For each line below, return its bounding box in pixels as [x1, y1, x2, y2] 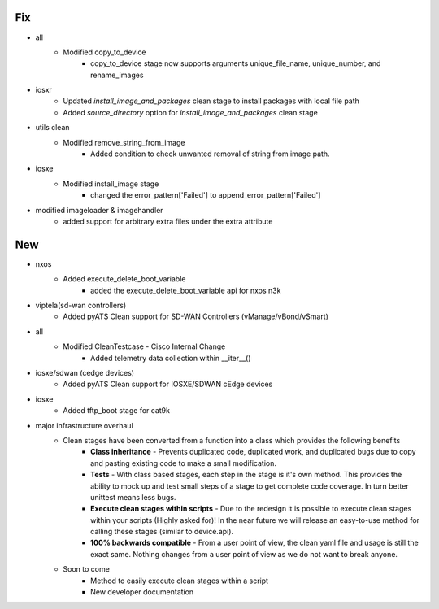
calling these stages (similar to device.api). [90, 527, 234, 537]
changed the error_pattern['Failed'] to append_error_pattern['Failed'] [90, 190, 321, 200]
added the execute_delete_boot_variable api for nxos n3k [90, 285, 281, 295]
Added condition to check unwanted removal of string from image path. [90, 149, 330, 159]
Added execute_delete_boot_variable [63, 274, 186, 284]
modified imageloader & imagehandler [35, 205, 163, 215]
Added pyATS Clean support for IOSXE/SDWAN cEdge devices [63, 379, 273, 389]
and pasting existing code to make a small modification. [90, 458, 276, 468]
